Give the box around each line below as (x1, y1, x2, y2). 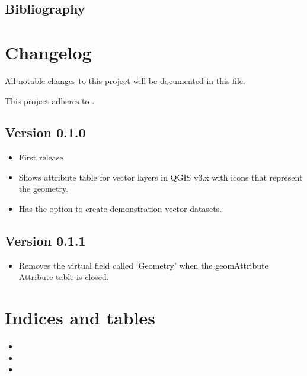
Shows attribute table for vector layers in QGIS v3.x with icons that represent (18, 171, 303, 183)
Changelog (5, 40, 92, 64)
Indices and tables (5, 306, 156, 330)
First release (18, 151, 63, 163)
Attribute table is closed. (18, 271, 109, 283)
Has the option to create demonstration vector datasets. (18, 203, 222, 215)
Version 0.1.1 (5, 232, 86, 250)
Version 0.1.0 (5, 123, 86, 142)
